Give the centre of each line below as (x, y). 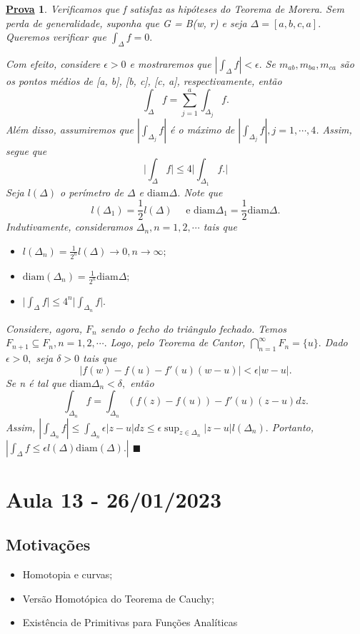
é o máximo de (202, 129)
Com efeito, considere (53, 63)
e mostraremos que (170, 63)
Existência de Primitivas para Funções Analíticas (130, 622)
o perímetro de (92, 192)
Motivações (48, 544)
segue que (26, 150)
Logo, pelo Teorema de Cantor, (178, 342)
